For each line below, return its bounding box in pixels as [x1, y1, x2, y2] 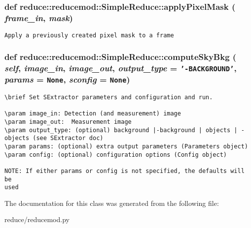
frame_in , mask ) [4, 11, 73, 24]
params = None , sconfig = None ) [4, 73, 130, 85]
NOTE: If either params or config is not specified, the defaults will [4, 167, 245, 174]
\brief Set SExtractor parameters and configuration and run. [4, 93, 213, 101]
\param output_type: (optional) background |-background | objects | [4, 126, 238, 134]
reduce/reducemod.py [4, 214, 70, 225]
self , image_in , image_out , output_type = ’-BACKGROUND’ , [4, 61, 237, 74]
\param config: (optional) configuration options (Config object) [4, 151, 227, 158]
